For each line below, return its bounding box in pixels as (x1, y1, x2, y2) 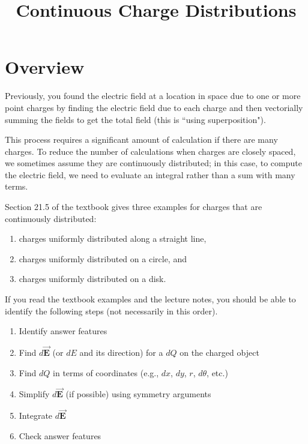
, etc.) (207, 366, 228, 379)
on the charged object (180, 346, 259, 359)
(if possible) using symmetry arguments (65, 388, 211, 400)
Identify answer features (19, 325, 107, 337)
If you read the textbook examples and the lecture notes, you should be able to (5, 293, 296, 305)
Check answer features (19, 429, 101, 442)
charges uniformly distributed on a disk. (19, 272, 166, 285)
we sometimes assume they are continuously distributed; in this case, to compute (5, 157, 302, 169)
